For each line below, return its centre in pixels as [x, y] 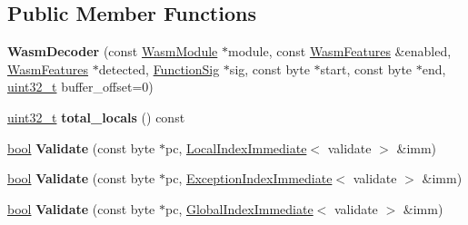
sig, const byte [269, 68]
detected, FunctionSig [159, 68]
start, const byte [366, 68]
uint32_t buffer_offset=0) [80, 87]
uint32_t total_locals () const [96, 117]
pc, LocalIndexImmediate [236, 147]
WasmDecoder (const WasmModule [113, 51]
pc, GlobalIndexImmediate [239, 208]
